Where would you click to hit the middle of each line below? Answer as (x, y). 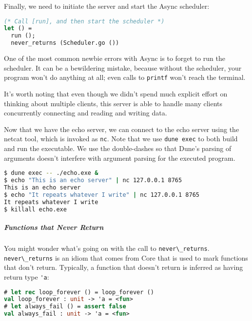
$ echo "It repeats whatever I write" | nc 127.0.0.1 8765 (102, 195)
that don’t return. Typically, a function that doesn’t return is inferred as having (124, 267)
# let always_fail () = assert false (65, 307)
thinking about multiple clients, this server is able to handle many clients (113, 103)
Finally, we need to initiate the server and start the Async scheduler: (107, 6)
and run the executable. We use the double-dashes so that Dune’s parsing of (118, 148)
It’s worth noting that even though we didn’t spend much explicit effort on (116, 93)
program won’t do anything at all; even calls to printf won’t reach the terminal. (125, 77)
